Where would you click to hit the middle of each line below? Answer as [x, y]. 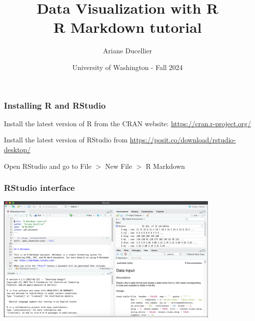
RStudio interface [39, 188]
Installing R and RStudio [55, 105]
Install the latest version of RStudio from [66, 140]
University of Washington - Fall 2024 [127, 67]
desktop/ [17, 149]
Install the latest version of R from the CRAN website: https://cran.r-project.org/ [127, 123]
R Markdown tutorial [127, 27]
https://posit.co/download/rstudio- [183, 140]
